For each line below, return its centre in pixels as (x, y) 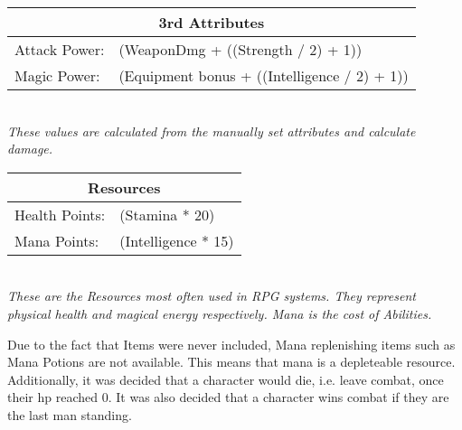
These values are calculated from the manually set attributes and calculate (212, 131)
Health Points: (60, 214)
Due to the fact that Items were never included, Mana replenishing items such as (231, 344)
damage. (30, 149)
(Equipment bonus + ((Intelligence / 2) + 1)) (264, 75)
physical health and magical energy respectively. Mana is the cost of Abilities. (220, 313)
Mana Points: (57, 240)
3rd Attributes (212, 22)
